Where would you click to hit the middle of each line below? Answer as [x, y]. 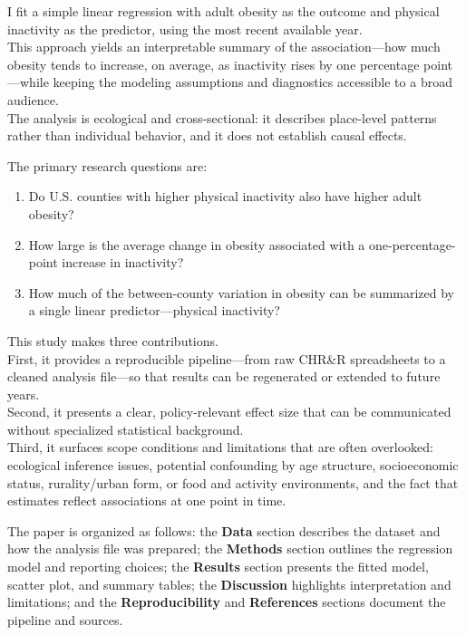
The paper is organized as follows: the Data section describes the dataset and [224, 530]
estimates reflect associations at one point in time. [147, 500]
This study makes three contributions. [113, 340]
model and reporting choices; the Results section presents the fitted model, [218, 567]
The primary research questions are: [107, 165]
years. [24, 394]
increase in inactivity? [123, 262]
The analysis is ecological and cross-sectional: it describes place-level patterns [222, 117]
